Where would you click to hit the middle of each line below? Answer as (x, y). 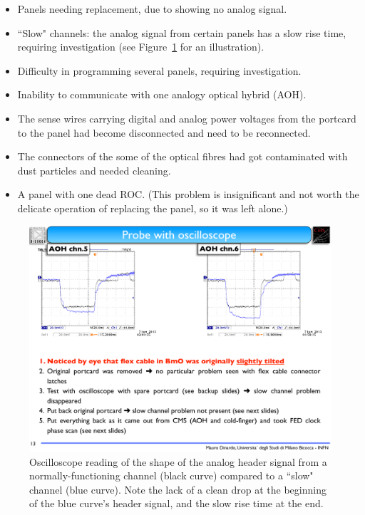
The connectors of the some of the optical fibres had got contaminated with (182, 156)
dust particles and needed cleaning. (94, 170)
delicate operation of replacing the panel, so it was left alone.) (153, 208)
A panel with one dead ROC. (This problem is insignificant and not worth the (188, 194)
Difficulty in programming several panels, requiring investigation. (159, 70)
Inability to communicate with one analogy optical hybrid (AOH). (162, 94)
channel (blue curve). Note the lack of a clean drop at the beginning (178, 489)
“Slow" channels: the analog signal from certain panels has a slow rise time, (182, 32)
